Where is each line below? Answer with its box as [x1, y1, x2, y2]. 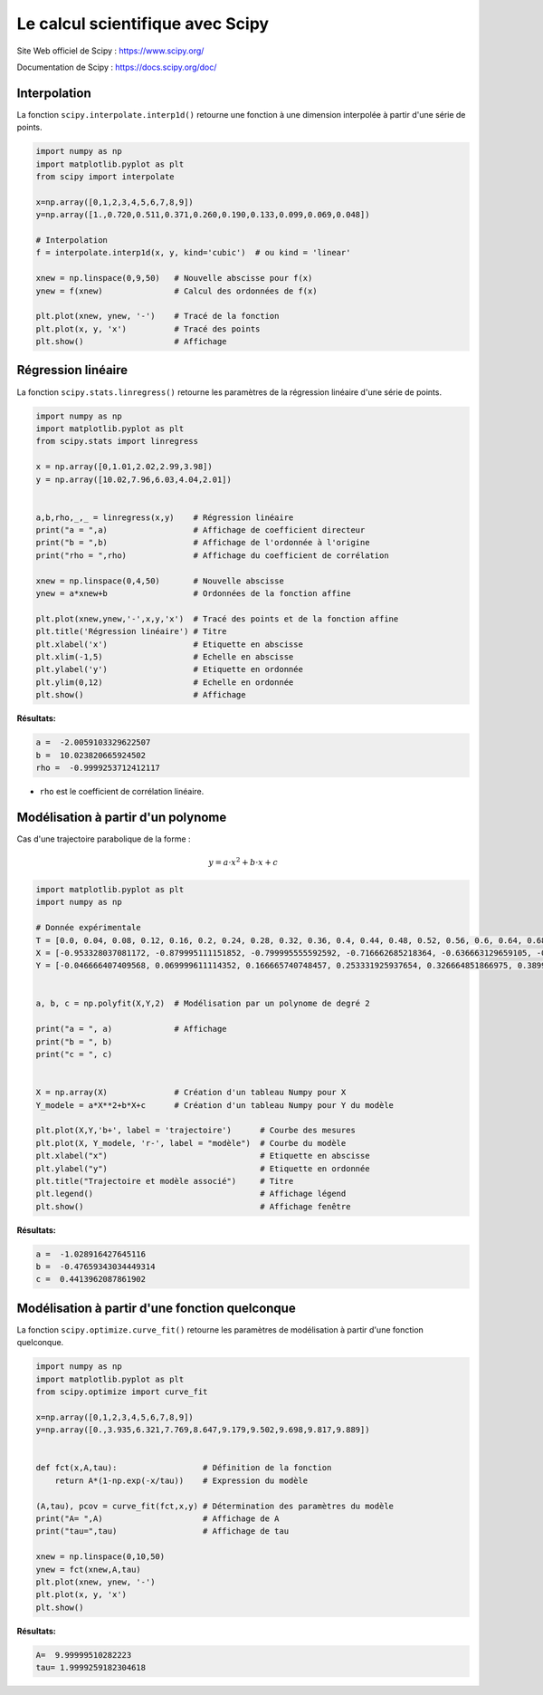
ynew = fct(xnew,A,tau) [35, 1564, 142, 1575]
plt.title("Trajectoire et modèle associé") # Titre [35, 1176, 294, 1186]
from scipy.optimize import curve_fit [35, 1387, 208, 1397]
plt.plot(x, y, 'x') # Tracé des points [35, 323, 261, 334]
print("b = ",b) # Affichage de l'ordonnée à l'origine [35, 537, 370, 548]
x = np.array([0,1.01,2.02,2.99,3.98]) [35, 462, 213, 472]
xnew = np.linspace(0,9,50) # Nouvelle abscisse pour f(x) [35, 273, 313, 284]
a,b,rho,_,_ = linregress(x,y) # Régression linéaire [35, 512, 294, 523]
